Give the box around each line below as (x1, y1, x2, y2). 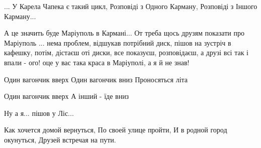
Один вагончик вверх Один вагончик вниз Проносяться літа (4, 74, 188, 84)
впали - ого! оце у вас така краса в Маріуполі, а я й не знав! (4, 57, 190, 67)
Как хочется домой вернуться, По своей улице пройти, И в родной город (4, 124, 227, 135)
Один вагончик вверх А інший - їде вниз (4, 91, 129, 101)
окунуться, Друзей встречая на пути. (4, 134, 116, 144)
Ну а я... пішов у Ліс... (4, 107, 74, 118)
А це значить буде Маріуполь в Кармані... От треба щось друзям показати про (4, 28, 244, 38)
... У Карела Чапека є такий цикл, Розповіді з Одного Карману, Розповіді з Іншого (4, 1, 257, 11)
